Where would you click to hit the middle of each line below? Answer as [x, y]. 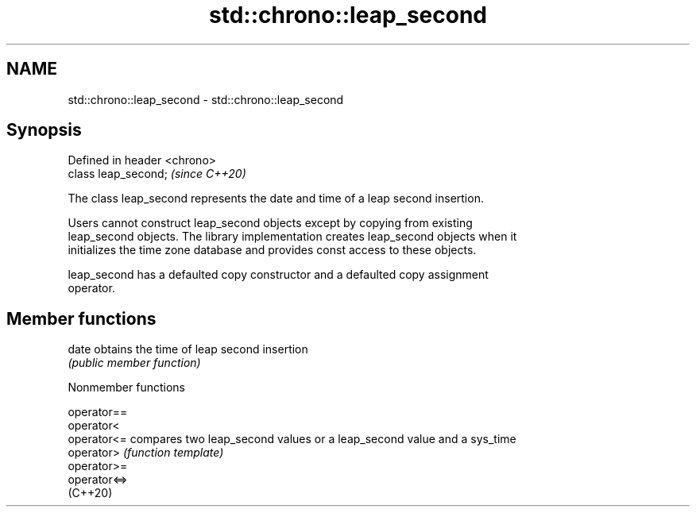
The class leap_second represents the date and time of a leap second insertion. [276, 199]
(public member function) [134, 363]
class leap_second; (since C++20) [157, 174]
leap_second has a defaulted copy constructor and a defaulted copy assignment [278, 275]
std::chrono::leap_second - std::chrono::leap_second [206, 99]
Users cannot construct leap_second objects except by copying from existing [270, 223]
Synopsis [44, 130]
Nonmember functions [126, 388]
